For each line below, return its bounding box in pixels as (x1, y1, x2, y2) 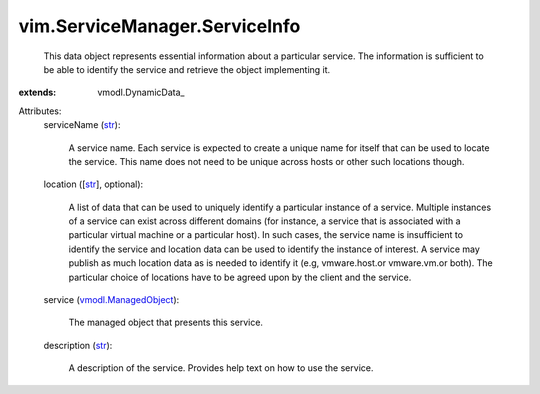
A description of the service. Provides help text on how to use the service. (68, 362, 374, 374)
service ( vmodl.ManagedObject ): (43, 294, 180, 306)
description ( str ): (43, 339, 113, 351)
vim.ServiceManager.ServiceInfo (18, 15, 301, 37)
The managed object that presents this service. (68, 316, 264, 329)
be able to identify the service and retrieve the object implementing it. (43, 63, 331, 75)
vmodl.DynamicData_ (97, 86, 185, 99)
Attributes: (18, 105, 62, 117)
